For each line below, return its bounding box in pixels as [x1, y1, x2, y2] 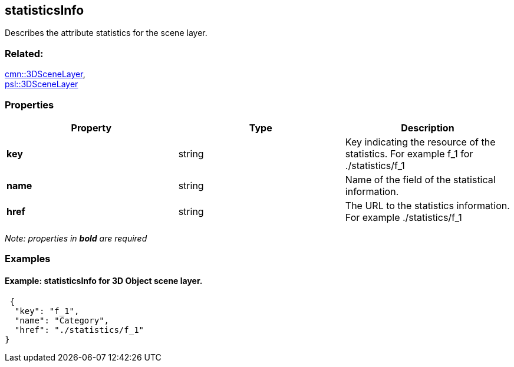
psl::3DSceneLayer [5, 79, 78, 90]
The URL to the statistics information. [345, 199, 510, 211]
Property [71, 121, 112, 134]
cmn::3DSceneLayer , [5, 69, 85, 80]
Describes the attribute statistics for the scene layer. [5, 28, 207, 38]
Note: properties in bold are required [5, 233, 147, 243]
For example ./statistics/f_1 [345, 211, 462, 223]
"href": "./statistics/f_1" [14, 325, 144, 335]
